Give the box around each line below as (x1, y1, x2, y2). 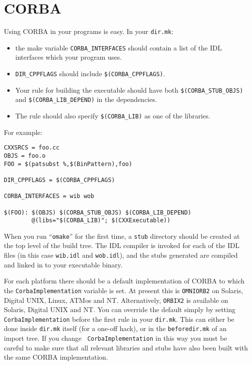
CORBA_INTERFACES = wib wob (4, 193, 94, 200)
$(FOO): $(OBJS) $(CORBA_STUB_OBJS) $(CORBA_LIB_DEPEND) (4, 209, 191, 216)
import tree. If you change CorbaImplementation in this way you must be (4, 333, 227, 343)
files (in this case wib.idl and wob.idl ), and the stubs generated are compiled (4, 250, 238, 260)
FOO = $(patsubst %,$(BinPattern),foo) (4, 160, 132, 167)
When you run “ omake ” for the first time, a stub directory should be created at (4, 231, 240, 241)
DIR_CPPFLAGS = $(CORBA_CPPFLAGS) (4, 176, 115, 183)
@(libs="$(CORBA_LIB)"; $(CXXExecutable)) (31, 217, 171, 224)
